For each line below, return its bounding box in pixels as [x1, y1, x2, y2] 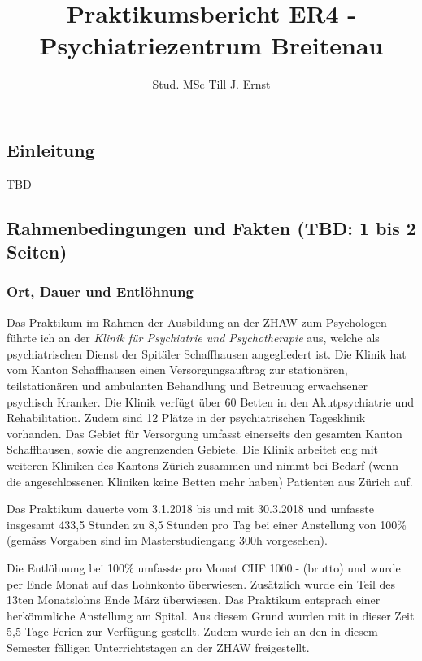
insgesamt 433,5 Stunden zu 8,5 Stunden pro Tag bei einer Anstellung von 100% [7, 515, 407, 533]
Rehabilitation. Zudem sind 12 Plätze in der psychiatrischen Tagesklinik [7, 409, 366, 426]
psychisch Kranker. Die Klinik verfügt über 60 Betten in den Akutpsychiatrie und [7, 393, 414, 410]
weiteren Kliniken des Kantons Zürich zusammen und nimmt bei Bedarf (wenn [7, 457, 398, 474]
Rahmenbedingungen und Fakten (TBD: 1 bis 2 [7, 215, 416, 240]
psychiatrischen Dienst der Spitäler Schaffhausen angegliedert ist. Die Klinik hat [7, 345, 407, 362]
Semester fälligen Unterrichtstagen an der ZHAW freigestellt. [7, 638, 310, 655]
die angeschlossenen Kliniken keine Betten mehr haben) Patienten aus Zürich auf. [7, 472, 413, 489]
